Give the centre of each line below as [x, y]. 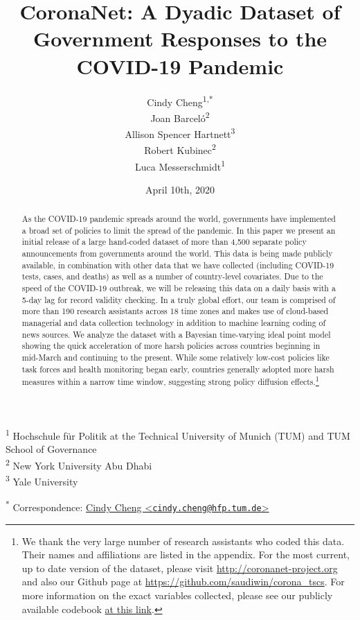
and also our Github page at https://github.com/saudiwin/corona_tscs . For [183, 582]
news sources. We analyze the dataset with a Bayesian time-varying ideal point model [176, 334]
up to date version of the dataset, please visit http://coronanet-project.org [180, 568]
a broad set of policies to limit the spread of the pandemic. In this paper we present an [179, 230]
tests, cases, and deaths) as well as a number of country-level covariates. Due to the [172, 276]
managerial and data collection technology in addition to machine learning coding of [174, 323]
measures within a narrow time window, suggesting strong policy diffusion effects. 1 [170, 381]
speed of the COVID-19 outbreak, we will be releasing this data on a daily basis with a [179, 288]
